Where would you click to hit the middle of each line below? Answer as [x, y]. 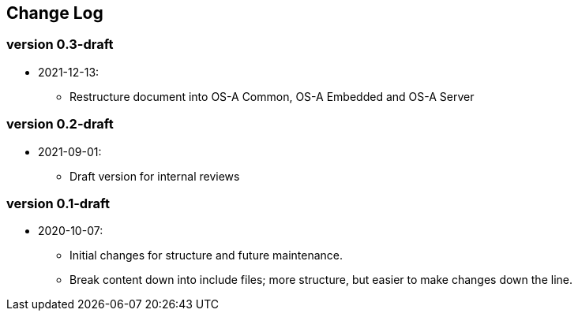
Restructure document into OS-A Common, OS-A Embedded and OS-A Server [272, 96]
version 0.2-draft [60, 124]
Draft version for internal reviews [155, 176]
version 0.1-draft [58, 203]
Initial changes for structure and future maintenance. [206, 255]
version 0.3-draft [60, 45]
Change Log [55, 13]
